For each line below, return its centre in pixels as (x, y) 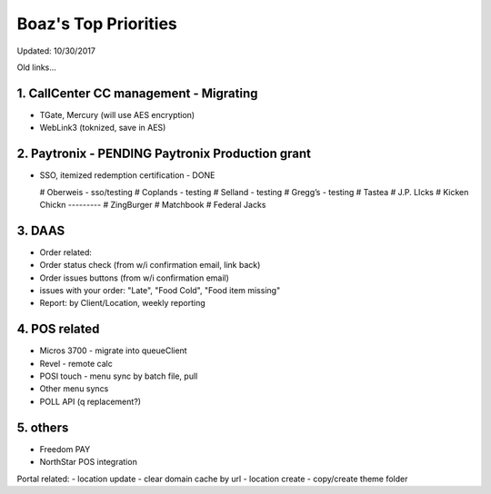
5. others (43, 427)
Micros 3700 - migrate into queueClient (113, 351)
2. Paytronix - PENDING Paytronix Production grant (164, 154)
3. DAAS (41, 230)
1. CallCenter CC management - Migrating (137, 93)
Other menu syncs (74, 389)
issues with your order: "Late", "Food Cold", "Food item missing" (160, 290)
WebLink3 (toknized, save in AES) (103, 128)
